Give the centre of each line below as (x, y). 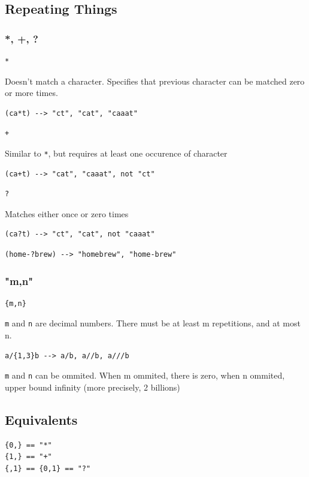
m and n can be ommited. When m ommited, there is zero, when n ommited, (145, 375)
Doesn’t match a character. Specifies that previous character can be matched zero (155, 81)
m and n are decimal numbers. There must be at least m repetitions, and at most (153, 323)
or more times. (31, 93)
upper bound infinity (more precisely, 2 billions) (93, 387)
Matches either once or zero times (67, 213)
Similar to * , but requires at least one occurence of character (116, 153)
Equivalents (41, 419)
